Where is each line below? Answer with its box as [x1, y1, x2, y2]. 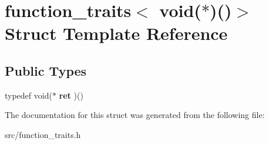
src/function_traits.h [5, 128, 81, 140]
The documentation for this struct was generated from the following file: [5, 109, 265, 121]
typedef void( [5, 89, 52, 101]
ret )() [59, 89, 83, 101]
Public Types [5, 61, 87, 79]
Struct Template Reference [5, 21, 228, 45]
